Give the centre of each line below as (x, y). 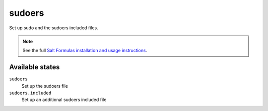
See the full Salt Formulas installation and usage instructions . (85, 51)
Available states (34, 67)
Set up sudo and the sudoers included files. (54, 28)
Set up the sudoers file (45, 86)
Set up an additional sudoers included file (64, 100)
